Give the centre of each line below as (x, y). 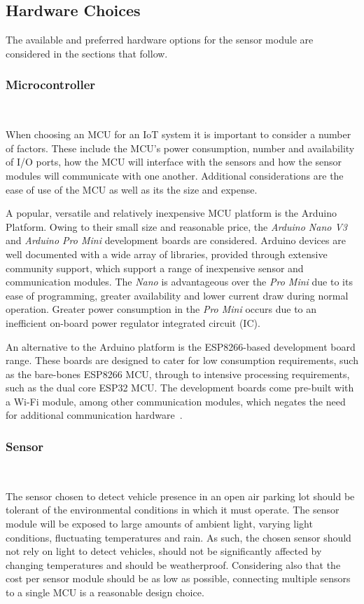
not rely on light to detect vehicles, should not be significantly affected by (164, 551)
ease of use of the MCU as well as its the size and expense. (132, 189)
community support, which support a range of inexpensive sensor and (155, 268)
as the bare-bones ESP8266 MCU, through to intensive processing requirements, (178, 374)
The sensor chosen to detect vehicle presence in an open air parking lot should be (180, 496)
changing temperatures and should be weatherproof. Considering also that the (173, 564)
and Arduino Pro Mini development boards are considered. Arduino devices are (176, 240)
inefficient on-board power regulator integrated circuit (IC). (133, 322)
